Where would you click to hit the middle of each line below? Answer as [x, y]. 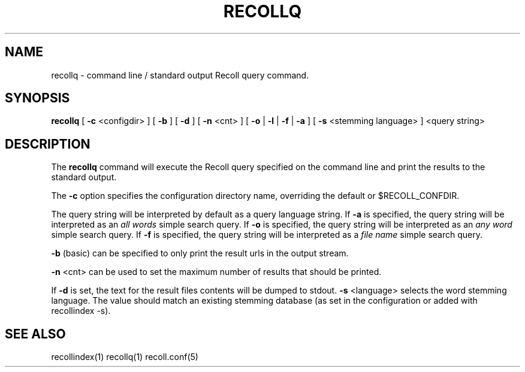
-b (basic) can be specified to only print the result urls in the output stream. [200, 253]
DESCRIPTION [48, 144]
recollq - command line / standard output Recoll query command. [180, 75]
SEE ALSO [35, 334]
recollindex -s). [81, 311]
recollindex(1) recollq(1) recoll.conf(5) [125, 357]
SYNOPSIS [37, 98]
